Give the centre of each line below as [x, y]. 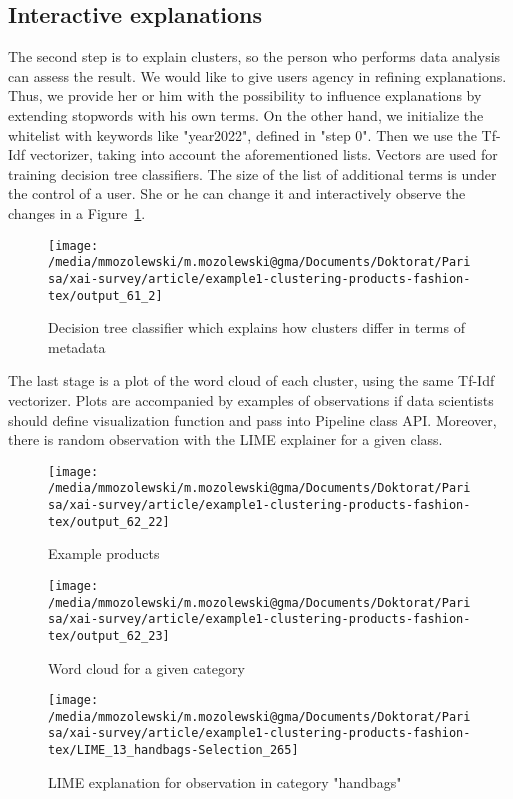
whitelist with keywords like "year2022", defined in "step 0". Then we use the [242, 134]
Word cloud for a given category [146, 667]
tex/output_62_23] [109, 635]
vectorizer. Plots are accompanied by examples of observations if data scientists [251, 399]
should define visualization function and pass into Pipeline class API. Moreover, [252, 419]
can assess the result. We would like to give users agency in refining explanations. [257, 75]
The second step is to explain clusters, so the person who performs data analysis [254, 56]
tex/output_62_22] [109, 521]
